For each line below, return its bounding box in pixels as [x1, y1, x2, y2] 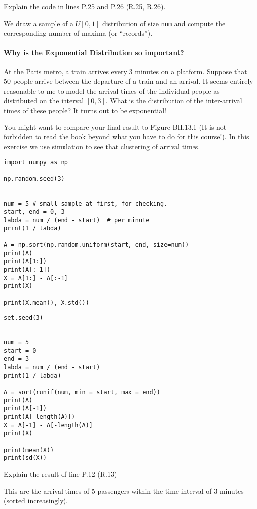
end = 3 [4, 355, 29, 363]
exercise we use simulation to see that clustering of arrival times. [4, 141, 200, 151]
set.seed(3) [4, 314, 43, 322]
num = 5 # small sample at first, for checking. [4, 200, 168, 207]
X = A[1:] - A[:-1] [4, 274, 68, 282]
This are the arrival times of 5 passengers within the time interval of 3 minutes [4, 485, 244, 496]
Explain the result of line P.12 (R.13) [4, 469, 117, 479]
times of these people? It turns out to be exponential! [4, 105, 166, 115]
